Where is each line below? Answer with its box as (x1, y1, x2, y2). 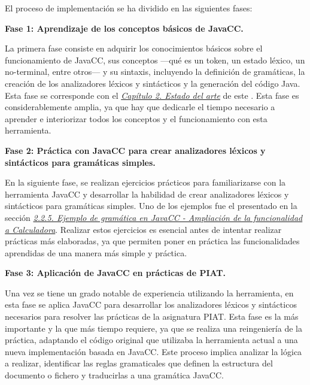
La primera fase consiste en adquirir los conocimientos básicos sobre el (5, 42, 263, 54)
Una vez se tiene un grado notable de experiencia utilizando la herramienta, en (5, 286, 294, 299)
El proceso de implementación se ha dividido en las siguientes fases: (5, 2, 253, 14)
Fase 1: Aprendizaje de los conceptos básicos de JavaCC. (5, 22, 244, 34)
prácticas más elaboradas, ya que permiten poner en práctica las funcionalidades (5, 235, 300, 247)
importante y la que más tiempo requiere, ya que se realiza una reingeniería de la (5, 322, 302, 334)
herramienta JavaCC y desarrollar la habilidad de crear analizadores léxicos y (5, 187, 289, 200)
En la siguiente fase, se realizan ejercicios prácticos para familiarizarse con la (5, 176, 286, 189)
